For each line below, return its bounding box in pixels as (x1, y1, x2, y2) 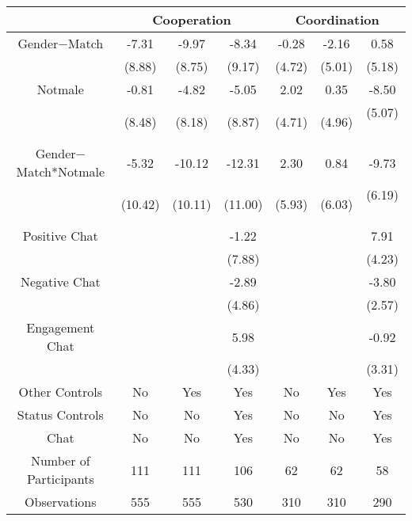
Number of (30, 451, 90, 470)
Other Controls (18, 382, 103, 401)
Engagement (26, 318, 95, 337)
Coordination (295, 10, 380, 29)
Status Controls (17, 405, 104, 424)
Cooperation (152, 10, 231, 29)
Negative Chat (20, 272, 101, 291)
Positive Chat (22, 226, 98, 245)
